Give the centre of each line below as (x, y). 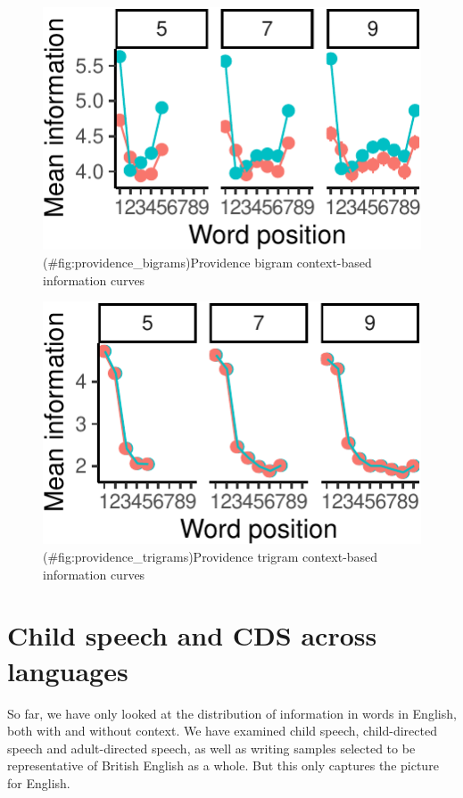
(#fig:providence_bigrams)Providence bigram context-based (207, 262)
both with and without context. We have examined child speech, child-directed (222, 731)
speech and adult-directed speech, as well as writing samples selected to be (211, 748)
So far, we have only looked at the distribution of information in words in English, (232, 713)
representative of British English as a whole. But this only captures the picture (223, 765)
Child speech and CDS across (192, 635)
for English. (39, 782)
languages (68, 670)
